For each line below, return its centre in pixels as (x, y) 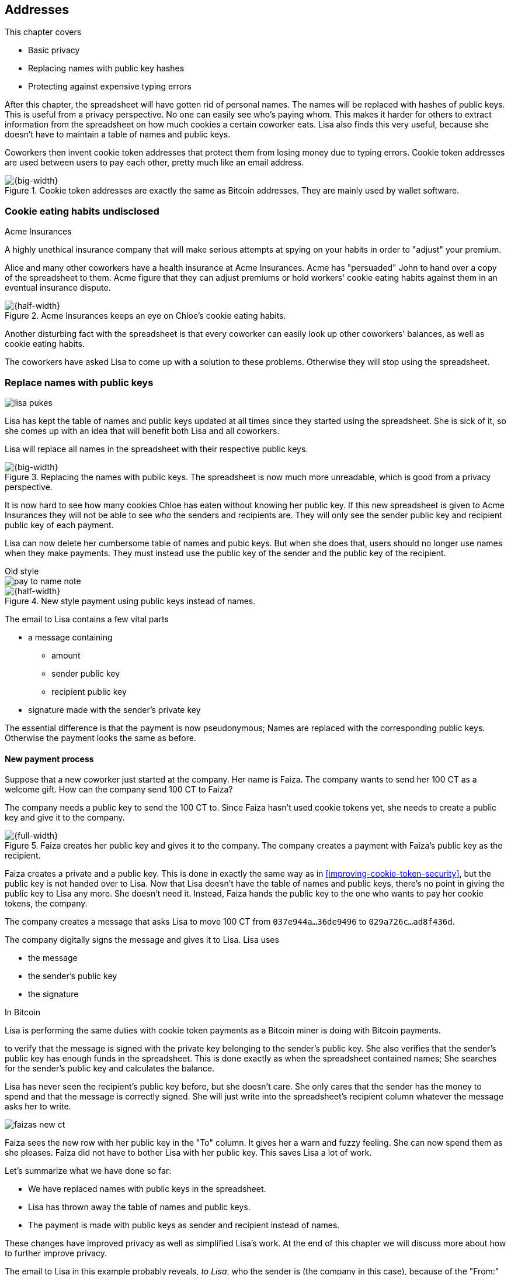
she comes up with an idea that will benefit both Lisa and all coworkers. (142, 430)
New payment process (49, 759)
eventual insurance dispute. (58, 288)
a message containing (70, 637)
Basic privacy (54, 50)
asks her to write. (38, 1107)
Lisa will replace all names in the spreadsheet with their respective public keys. (157, 449)
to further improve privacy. (56, 1253)
